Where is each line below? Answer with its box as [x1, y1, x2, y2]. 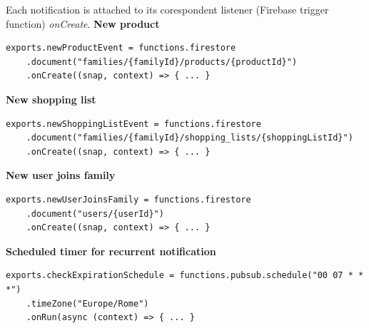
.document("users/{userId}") [26, 208, 164, 219]
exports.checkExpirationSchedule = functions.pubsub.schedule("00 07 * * [6, 270, 364, 281]
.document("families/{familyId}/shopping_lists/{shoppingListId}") [26, 133, 353, 143]
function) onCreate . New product [6, 16, 160, 31]
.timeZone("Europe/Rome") [26, 298, 149, 309]
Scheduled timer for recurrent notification [6, 243, 216, 258]
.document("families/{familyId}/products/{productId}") [26, 56, 298, 67]
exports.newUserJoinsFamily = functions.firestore [6, 194, 251, 205]
